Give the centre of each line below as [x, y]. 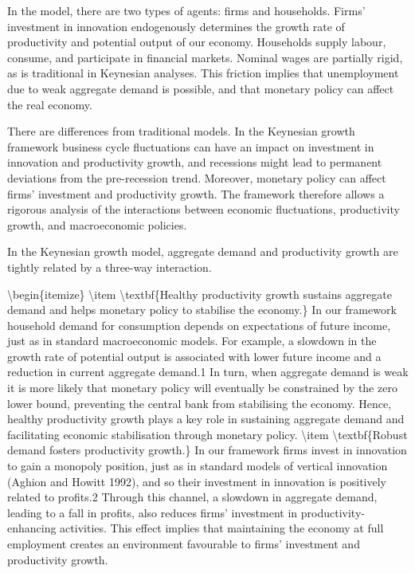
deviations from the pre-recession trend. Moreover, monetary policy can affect [197, 177]
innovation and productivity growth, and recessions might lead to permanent [195, 162]
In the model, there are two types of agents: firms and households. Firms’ [186, 10]
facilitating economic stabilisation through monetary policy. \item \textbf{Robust [207, 434]
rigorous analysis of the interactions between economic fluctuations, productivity [204, 209]
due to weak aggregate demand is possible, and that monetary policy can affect [201, 88]
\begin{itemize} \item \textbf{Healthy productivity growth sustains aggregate [200, 294]
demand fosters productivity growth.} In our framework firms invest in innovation [207, 450]
